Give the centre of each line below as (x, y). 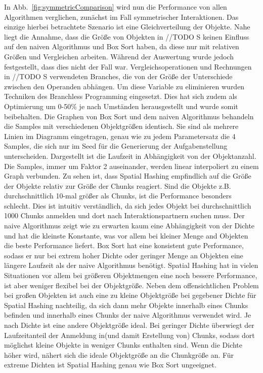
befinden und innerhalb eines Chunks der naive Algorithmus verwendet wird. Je (128, 315)
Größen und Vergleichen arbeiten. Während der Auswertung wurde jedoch (119, 56)
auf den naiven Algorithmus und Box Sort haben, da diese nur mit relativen (122, 46)
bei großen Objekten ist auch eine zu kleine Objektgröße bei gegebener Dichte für (130, 295)
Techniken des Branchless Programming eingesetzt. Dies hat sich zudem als (121, 96)
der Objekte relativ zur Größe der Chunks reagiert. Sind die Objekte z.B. (118, 185)
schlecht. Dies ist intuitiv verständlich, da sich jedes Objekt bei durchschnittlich (128, 205)
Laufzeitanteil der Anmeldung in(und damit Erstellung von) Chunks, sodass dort (129, 335)
